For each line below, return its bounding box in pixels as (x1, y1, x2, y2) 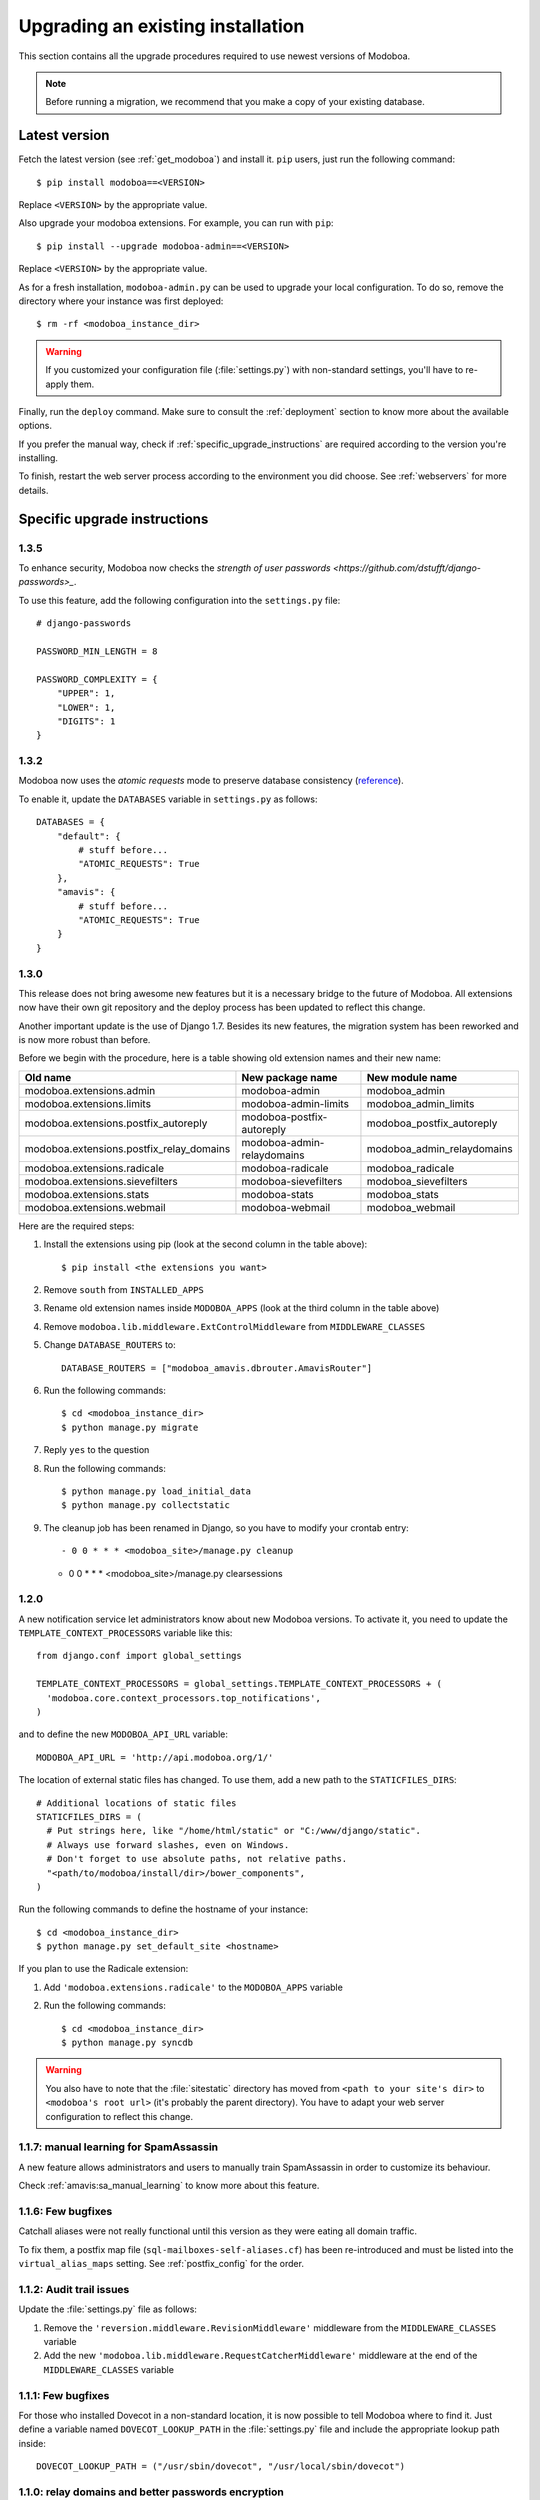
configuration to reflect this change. (45, 2110, 194, 2122)
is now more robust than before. (18, 1034, 151, 1046)
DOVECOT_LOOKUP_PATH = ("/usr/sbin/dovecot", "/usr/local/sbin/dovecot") (36, 2461, 406, 2472)
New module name (366, 1070, 458, 1084)
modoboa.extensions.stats (24, 1187, 150, 1201)
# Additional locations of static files (36, 1797, 237, 1809)
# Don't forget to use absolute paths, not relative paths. (46, 1853, 348, 1865)
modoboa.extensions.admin (24, 1083, 156, 1097)
